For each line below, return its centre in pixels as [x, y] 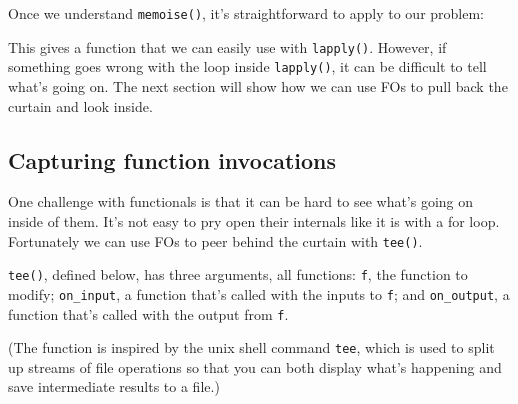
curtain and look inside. [80, 105]
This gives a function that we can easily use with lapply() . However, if [227, 46]
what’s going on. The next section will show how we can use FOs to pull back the [258, 85]
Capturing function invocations [172, 159]
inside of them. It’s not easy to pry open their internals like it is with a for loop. [254, 220]
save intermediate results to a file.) [114, 386]
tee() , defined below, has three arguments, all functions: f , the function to [238, 274]
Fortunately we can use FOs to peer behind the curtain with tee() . [215, 240]
